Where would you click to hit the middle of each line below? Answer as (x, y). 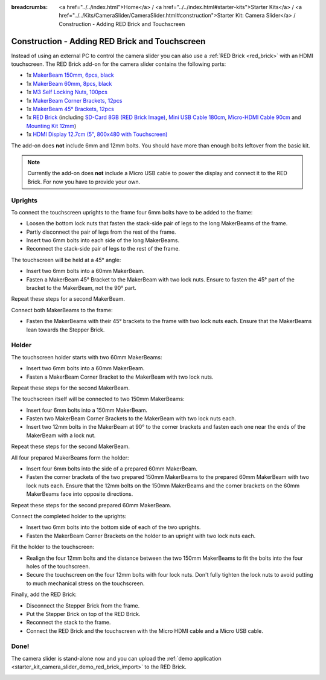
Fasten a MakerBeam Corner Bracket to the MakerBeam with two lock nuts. (120, 377)
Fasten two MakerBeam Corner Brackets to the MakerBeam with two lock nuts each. (131, 419)
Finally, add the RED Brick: (44, 594)
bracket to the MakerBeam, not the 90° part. (81, 288)
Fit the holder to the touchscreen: (53, 547)
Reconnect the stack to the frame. (69, 623)
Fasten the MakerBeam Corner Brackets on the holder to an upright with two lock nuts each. (141, 536)
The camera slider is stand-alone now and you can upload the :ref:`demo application (116, 658)
